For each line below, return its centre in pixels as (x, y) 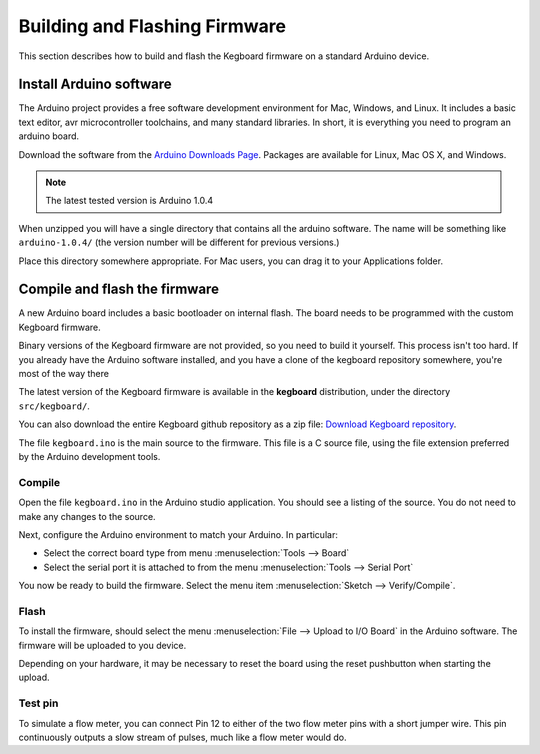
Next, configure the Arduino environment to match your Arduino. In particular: (178, 534)
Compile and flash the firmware (119, 289)
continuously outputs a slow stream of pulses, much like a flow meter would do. (182, 737)
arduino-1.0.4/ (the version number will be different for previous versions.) (179, 242)
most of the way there (64, 374)
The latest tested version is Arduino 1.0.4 (129, 201)
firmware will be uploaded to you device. (102, 645)
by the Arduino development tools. (89, 456)
